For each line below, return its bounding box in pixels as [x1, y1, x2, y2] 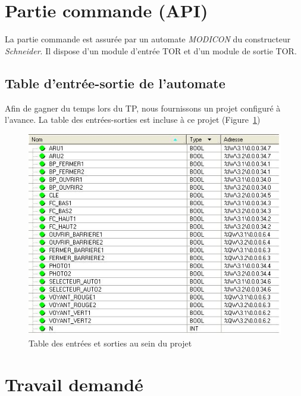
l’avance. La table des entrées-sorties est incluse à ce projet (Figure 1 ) [5, 113, 261, 126]
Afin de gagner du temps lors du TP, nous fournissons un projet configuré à [5, 101, 281, 114]
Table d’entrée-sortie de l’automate [5, 73, 225, 92]
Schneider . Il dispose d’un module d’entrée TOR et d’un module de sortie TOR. [5, 44, 297, 57]
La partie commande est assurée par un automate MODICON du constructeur [5, 33, 291, 45]
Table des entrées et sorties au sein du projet [29, 337, 192, 349]
